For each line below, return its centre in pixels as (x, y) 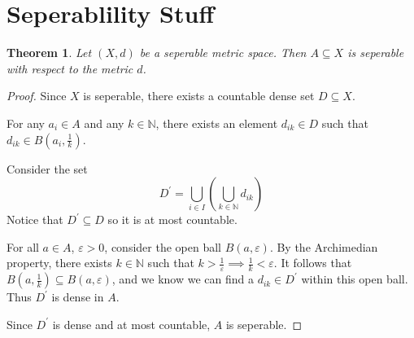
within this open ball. (355, 279)
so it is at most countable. (172, 219)
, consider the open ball (163, 246)
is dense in (78, 297)
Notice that (35, 219)
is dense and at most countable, (131, 324)
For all (23, 246)
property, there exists (59, 263)
